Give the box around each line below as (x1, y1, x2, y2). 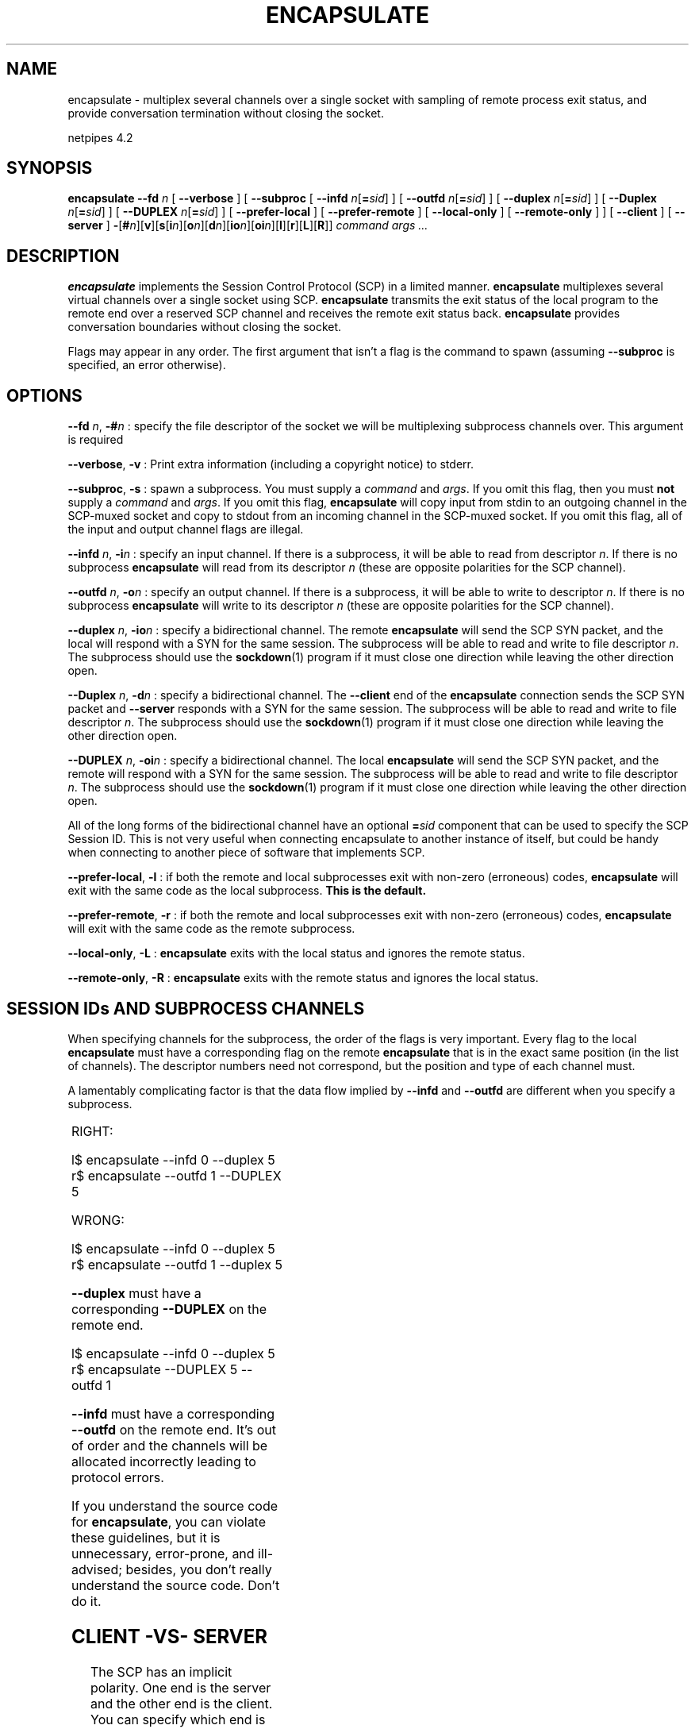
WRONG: (71, 1211, 125, 1228)
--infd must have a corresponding (71, 1405, 275, 1422)
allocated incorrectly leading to (71, 1453, 256, 1469)
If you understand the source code (71, 1497, 278, 1514)
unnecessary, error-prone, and (71, 1545, 255, 1561)
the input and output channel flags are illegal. (67, 522, 304, 537)
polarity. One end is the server (90, 1679, 271, 1696)
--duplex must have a (71, 1284, 202, 1301)
